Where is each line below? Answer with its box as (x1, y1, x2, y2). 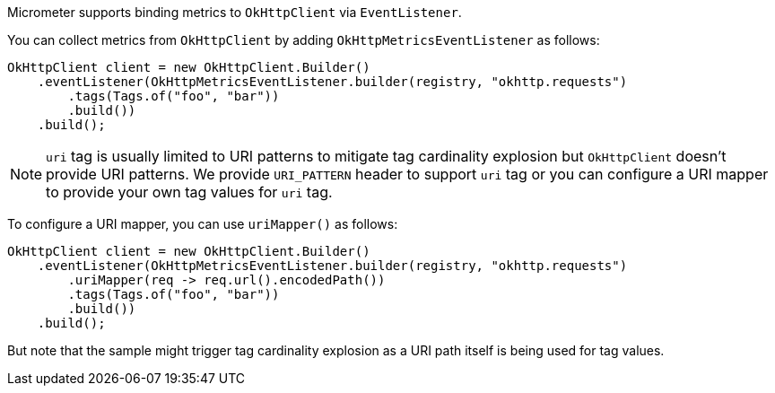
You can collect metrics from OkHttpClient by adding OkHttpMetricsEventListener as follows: (7, 32, 600, 48)
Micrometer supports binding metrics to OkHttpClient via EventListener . (7, 4, 462, 20)
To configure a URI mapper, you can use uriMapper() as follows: (7, 216, 398, 231)
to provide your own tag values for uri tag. (46, 183, 333, 201)
